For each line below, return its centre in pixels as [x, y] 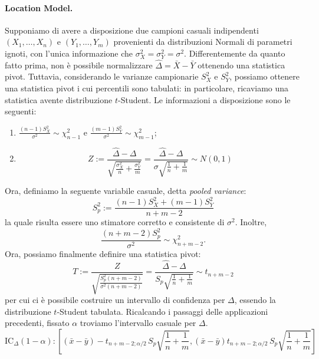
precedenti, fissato [37, 323]
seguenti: [21, 111]
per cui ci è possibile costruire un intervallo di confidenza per [115, 300]
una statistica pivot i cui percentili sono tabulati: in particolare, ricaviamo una [147, 88]
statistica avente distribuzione [59, 99]
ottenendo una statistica [241, 65]
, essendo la [255, 300]
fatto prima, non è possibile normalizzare [79, 65]
